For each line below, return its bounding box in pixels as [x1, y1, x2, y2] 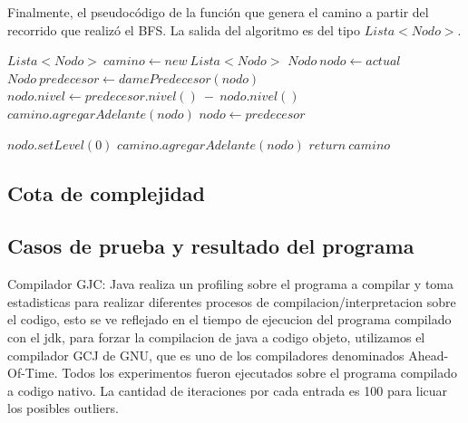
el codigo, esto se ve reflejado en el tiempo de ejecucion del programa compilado [7, 310, 452, 329]
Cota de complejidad [7, 178, 205, 207]
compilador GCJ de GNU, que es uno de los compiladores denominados [7, 345, 405, 364]
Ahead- [408, 345, 449, 364]
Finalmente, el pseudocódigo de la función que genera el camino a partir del [7, 3, 429, 21]
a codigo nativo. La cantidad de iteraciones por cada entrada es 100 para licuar [7, 380, 448, 399]
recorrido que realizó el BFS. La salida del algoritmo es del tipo [7, 20, 361, 39]
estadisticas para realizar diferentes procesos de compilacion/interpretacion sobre [7, 292, 456, 311]
